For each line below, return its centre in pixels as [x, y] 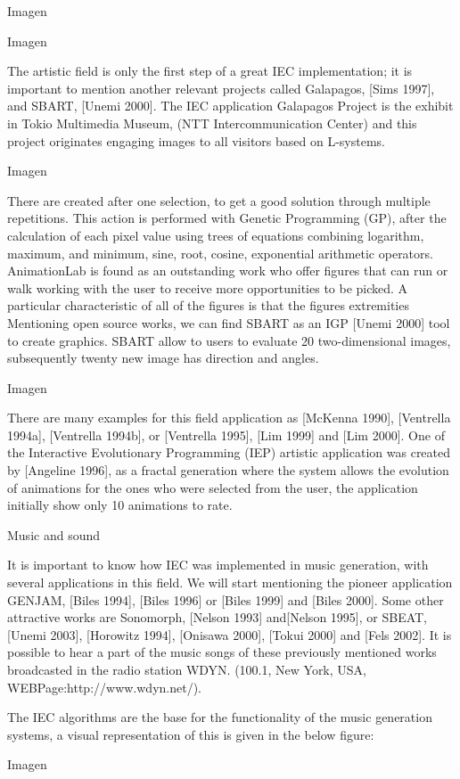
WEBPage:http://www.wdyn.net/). [105, 687]
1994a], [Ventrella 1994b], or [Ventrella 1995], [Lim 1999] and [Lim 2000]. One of [226, 435]
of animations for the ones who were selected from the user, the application [213, 487]
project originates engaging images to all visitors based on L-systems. [197, 140]
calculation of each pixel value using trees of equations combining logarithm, [216, 235]
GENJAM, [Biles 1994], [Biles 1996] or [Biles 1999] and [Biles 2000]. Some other [226, 599]
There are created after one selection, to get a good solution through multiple [219, 200]
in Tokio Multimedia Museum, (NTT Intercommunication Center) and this [212, 123]
